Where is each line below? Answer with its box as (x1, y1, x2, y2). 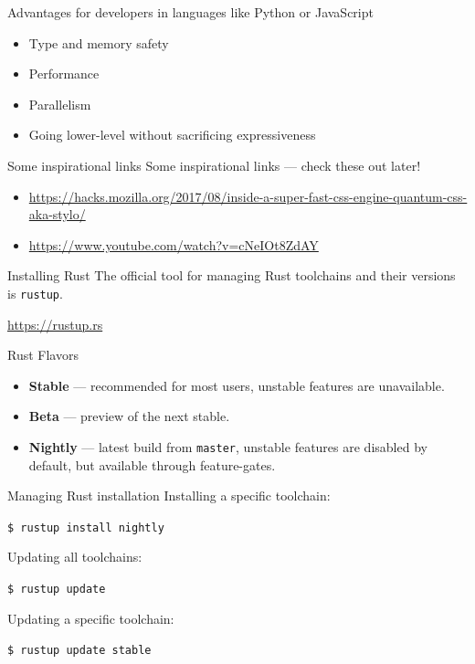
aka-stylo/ (28, 205, 86, 224)
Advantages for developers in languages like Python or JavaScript (7, 3, 374, 21)
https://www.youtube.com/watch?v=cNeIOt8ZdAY (28, 235, 319, 254)
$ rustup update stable (7, 644, 152, 658)
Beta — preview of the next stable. (28, 406, 230, 426)
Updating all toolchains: (7, 547, 142, 566)
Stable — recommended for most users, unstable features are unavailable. (28, 375, 445, 395)
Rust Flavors (7, 345, 79, 364)
